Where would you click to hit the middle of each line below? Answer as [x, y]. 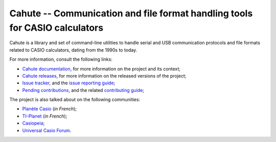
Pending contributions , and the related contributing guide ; [83, 90]
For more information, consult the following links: [61, 59]
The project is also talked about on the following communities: [75, 100]
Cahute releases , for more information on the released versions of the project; [104, 76]
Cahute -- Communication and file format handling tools [131, 13]
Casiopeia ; [33, 123]
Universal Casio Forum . [47, 130]
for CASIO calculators [56, 28]
